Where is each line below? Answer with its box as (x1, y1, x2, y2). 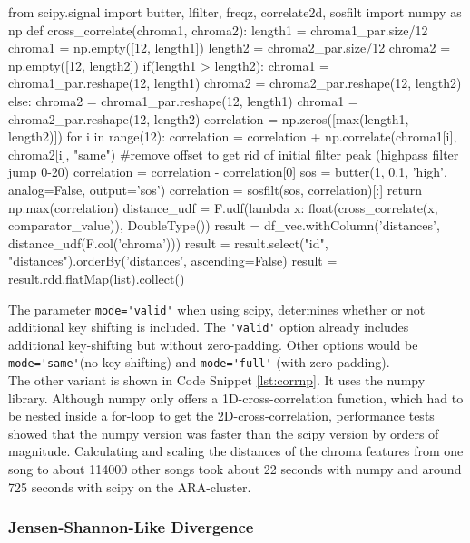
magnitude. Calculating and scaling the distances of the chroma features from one (8, 441, 464, 461)
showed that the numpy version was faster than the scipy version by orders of (8, 423, 439, 442)
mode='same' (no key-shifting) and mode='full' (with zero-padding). (8, 353, 390, 372)
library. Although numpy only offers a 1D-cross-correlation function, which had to (8, 388, 464, 407)
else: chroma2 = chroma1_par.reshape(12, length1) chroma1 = (8, 91, 358, 110)
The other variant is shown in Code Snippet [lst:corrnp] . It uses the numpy (8, 371, 426, 390)
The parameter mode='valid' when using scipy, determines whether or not (8, 299, 426, 318)
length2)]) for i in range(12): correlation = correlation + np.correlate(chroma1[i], (8, 127, 457, 146)
